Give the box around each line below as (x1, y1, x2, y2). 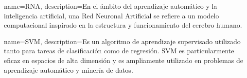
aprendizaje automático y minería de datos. (4, 64, 133, 75)
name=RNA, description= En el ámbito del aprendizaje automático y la (4, 1, 217, 11)
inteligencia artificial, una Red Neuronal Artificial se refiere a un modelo (4, 10, 219, 20)
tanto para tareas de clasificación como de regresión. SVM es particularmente (4, 46, 234, 56)
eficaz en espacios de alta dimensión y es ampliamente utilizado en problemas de (4, 55, 243, 65)
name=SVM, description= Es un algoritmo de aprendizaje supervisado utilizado (4, 36, 241, 46)
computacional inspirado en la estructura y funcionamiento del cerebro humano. (4, 20, 242, 30)
